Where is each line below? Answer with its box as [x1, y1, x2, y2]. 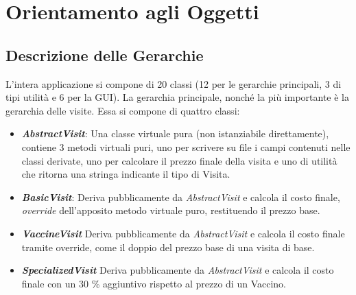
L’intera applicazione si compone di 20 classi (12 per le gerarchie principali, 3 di [5, 76, 342, 91]
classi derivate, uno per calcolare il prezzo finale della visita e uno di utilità [21, 153, 337, 167]
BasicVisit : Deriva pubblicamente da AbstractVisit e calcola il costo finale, [21, 189, 340, 204]
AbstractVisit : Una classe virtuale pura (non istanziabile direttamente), [21, 126, 329, 141]
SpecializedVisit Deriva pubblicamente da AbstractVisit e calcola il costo [21, 263, 334, 277]
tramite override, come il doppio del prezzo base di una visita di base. [21, 239, 315, 254]
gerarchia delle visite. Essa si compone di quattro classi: [5, 103, 240, 117]
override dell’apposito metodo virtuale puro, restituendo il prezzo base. [21, 203, 320, 217]
